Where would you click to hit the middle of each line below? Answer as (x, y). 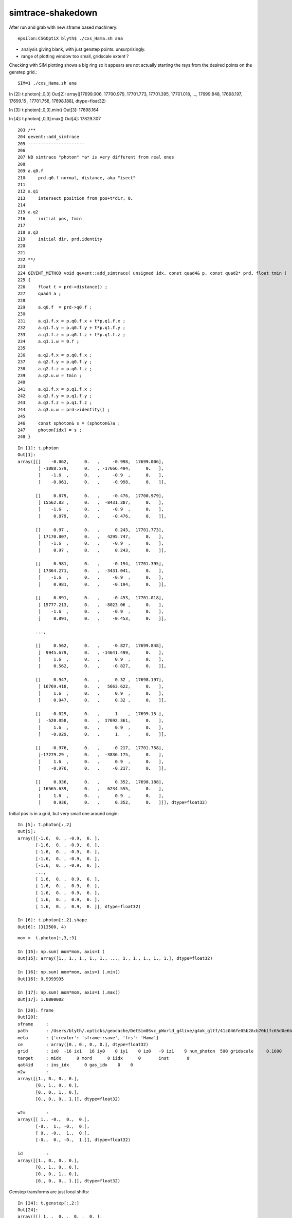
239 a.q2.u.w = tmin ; (50, 375)
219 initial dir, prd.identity (60, 239)
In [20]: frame (36, 1010)
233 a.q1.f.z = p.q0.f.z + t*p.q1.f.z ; (72, 334)
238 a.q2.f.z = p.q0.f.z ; (55, 369)
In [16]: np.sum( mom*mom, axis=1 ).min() (69, 972)
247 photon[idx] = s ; (50, 430)
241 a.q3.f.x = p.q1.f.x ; (55, 389)
